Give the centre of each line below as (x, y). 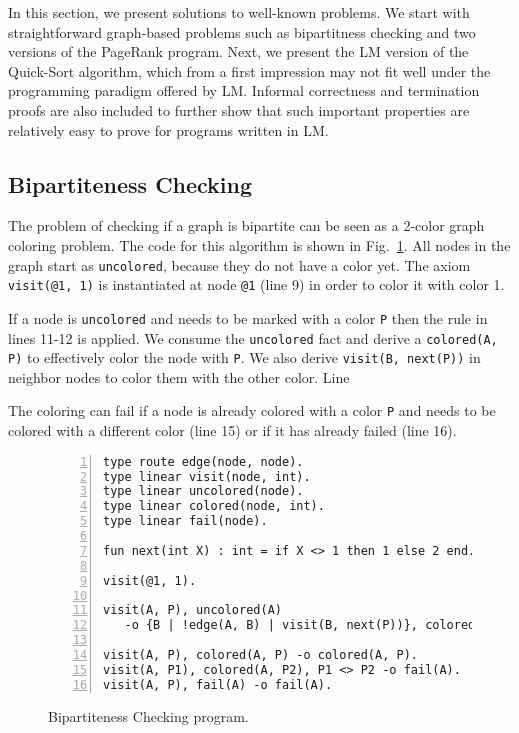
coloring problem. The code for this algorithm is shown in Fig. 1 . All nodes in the (259, 244)
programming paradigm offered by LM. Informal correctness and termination (244, 90)
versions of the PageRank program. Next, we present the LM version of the (238, 51)
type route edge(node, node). (203, 461)
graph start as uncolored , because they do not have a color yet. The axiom (239, 264)
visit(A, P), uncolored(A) (192, 610)
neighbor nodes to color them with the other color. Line (179, 376)
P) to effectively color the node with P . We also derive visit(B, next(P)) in (244, 357)
